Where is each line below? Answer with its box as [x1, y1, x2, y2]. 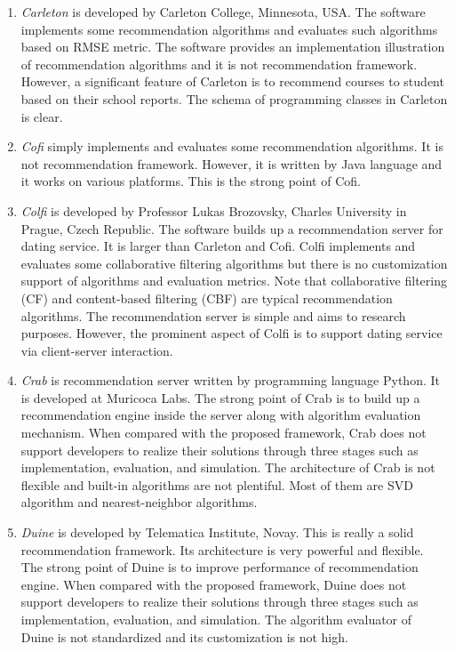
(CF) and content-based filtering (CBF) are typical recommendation [20, 288, 393, 307]
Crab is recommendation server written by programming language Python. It [20, 371, 440, 390]
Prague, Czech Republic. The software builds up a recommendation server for [20, 219, 443, 237]
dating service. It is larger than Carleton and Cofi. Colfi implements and [20, 237, 416, 255]
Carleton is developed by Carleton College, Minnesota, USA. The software [20, 3, 426, 20]
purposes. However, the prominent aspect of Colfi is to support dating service [20, 324, 443, 342]
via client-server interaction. [20, 341, 173, 359]
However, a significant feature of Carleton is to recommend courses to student [20, 72, 444, 91]
